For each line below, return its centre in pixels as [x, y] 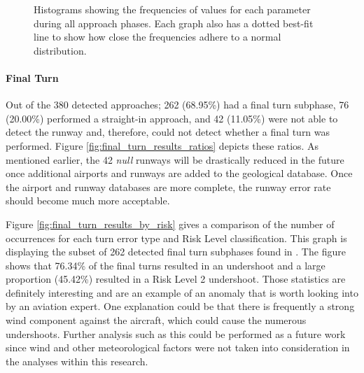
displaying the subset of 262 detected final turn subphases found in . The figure [176, 252]
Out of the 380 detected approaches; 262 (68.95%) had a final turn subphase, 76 [177, 105]
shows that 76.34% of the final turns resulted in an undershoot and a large [166, 265]
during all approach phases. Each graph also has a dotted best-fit [174, 23]
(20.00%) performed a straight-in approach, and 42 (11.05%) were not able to [172, 118]
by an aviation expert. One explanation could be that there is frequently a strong [180, 306]
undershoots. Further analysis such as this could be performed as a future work [176, 333]
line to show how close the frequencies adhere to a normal [157, 37]
